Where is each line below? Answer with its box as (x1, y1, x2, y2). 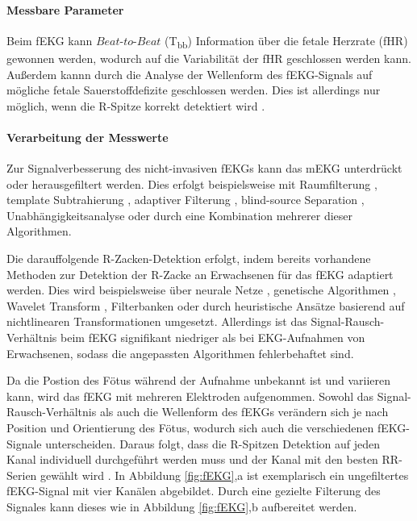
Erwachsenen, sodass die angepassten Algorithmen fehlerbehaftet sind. (6, 344, 354, 361)
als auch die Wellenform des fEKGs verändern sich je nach (99, 403, 389, 420)
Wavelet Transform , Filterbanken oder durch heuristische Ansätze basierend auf (6, 297, 405, 314)
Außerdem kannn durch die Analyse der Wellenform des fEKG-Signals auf (6, 65, 373, 82)
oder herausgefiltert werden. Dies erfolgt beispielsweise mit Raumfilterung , (6, 175, 377, 192)
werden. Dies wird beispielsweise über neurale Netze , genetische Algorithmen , (6, 281, 396, 298)
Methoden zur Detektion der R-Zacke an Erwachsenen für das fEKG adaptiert (6, 265, 394, 282)
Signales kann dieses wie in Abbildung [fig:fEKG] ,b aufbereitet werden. (6, 498, 357, 515)
